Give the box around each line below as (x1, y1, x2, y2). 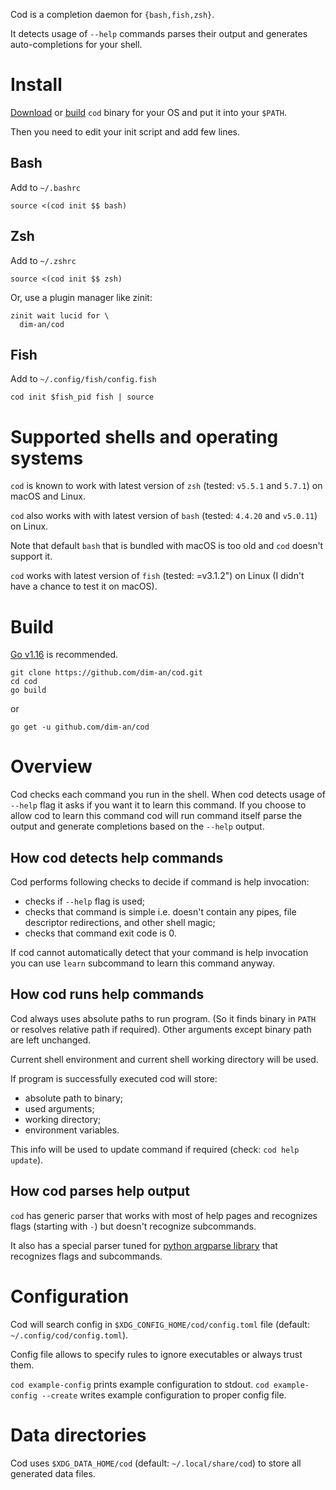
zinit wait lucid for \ (10, 310, 110, 321)
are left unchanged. (10, 1034, 92, 1046)
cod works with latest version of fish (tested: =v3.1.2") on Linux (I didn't (10, 570, 305, 582)
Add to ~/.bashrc (10, 181, 81, 193)
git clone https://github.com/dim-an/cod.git (10, 668, 203, 678)
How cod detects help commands (10, 849, 224, 866)
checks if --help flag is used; (24, 895, 145, 907)
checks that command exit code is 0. (24, 927, 177, 939)
